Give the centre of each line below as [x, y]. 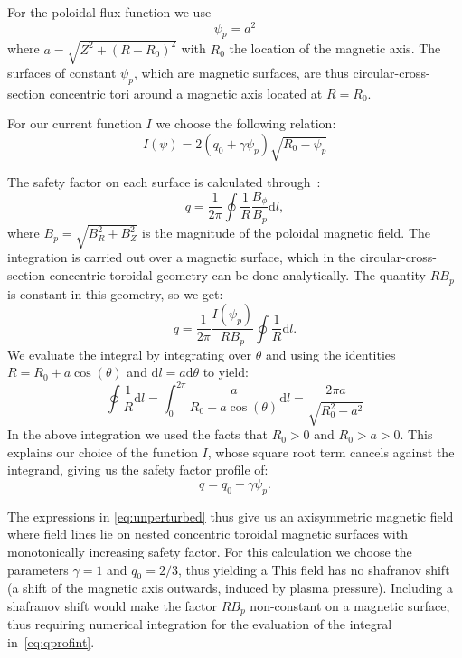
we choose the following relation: [246, 123]
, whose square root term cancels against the [331, 451]
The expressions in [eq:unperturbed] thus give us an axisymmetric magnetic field [231, 516]
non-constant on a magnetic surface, [350, 606]
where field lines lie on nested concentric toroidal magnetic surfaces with [207, 534]
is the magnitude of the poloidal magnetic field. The [287, 233]
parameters [38, 569]
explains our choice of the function [103, 451]
